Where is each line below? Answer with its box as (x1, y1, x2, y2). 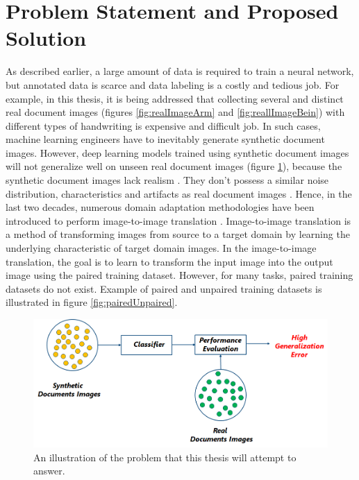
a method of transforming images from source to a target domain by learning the (6, 227, 350, 241)
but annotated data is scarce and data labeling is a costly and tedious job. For (6, 77, 340, 92)
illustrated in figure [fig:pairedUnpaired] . (6, 295, 178, 309)
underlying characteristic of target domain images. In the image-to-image (6, 241, 317, 255)
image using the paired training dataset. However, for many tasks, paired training (6, 268, 353, 282)
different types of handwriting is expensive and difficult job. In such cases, (6, 118, 321, 132)
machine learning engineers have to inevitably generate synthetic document (6, 132, 325, 146)
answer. (33, 463, 65, 478)
